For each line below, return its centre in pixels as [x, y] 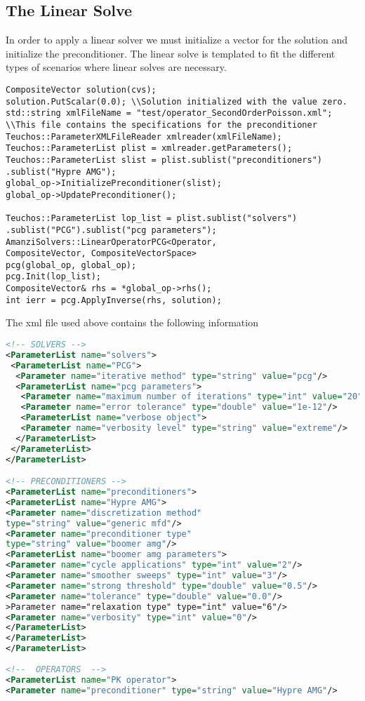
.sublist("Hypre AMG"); [61, 172]
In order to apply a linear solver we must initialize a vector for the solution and [177, 40]
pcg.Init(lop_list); [54, 277]
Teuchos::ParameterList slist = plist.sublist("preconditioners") [164, 160]
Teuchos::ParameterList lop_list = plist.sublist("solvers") [152, 219]
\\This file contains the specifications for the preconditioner [161, 125]
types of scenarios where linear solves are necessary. [116, 67]
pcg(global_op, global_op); [71, 265]
